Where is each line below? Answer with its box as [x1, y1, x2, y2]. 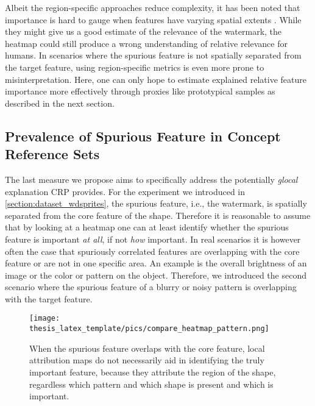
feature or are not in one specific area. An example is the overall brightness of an [5, 257, 307, 269]
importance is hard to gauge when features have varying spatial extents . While [5, 13, 302, 26]
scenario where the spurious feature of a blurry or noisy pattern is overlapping [5, 280, 297, 293]
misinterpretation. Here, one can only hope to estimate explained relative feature [5, 73, 307, 85]
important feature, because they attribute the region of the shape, [29, 365, 276, 378]
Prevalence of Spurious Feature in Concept [5, 126, 281, 145]
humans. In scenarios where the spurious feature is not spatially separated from [5, 49, 302, 62]
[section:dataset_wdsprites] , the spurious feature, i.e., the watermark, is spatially [5, 197, 307, 210]
